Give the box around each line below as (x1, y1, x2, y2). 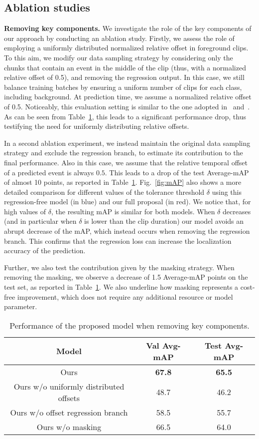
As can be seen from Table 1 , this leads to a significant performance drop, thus (4, 111, 246, 121)
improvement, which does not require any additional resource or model (17, 291, 233, 302)
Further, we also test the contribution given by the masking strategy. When (4, 262, 235, 272)
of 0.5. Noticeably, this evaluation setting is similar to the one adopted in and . (4, 101, 250, 111)
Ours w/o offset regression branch (10, 406, 128, 418)
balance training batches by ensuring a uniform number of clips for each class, (4, 81, 242, 92)
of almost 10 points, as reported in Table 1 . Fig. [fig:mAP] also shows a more (4, 177, 242, 187)
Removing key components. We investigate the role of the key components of (4, 23, 252, 33)
